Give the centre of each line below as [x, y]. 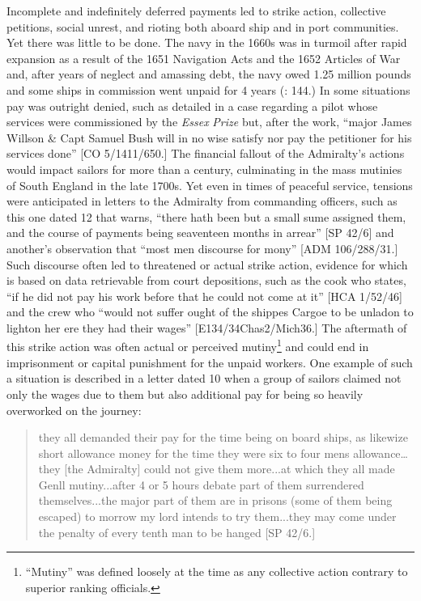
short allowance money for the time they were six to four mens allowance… [223, 453]
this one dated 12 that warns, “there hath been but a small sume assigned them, [206, 216]
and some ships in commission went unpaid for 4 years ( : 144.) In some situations [208, 89]
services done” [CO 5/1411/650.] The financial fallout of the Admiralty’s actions [206, 153]
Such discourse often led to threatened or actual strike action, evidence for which [207, 264]
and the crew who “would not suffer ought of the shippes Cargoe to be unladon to [210, 312]
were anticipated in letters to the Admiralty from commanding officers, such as [202, 201]
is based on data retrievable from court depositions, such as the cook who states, [206, 280]
